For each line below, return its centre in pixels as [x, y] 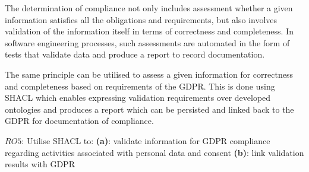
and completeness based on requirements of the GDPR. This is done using [140, 86]
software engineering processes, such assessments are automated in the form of [147, 42]
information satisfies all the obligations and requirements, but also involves [141, 19]
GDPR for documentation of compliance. [79, 121]
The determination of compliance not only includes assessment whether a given [149, 8]
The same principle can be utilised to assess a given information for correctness [149, 74]
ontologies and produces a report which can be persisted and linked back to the [149, 109]
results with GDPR [40, 164]
